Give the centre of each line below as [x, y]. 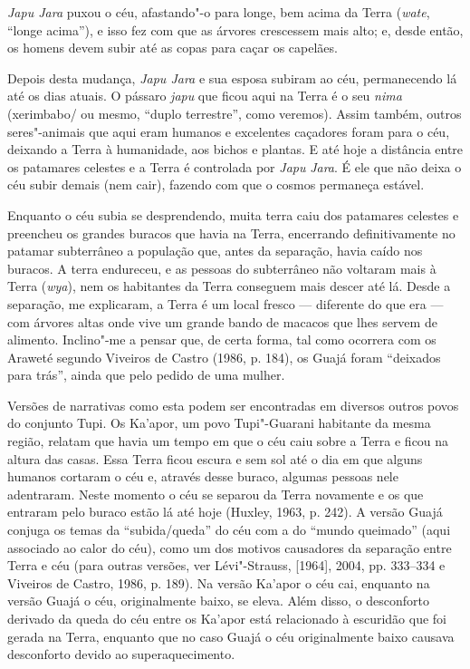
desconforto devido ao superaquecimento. [121, 654]
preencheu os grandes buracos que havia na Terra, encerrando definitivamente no [231, 233]
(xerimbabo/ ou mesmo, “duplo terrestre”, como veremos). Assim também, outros [235, 113]
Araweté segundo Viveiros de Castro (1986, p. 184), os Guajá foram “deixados [224, 357]
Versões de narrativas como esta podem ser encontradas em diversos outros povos [233, 405]
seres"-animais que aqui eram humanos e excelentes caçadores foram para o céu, [229, 131]
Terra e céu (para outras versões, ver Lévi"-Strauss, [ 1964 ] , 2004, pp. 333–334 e [226, 565]
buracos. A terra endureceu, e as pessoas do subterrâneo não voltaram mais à [222, 268]
